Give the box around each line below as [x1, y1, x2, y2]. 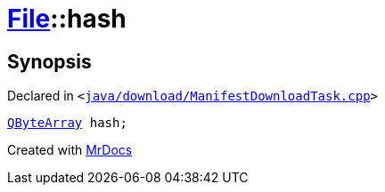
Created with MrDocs [7, 142, 133, 158]
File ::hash [7, 4, 127, 34]
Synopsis [7, 50, 92, 73]
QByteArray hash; [7, 116, 127, 131]
